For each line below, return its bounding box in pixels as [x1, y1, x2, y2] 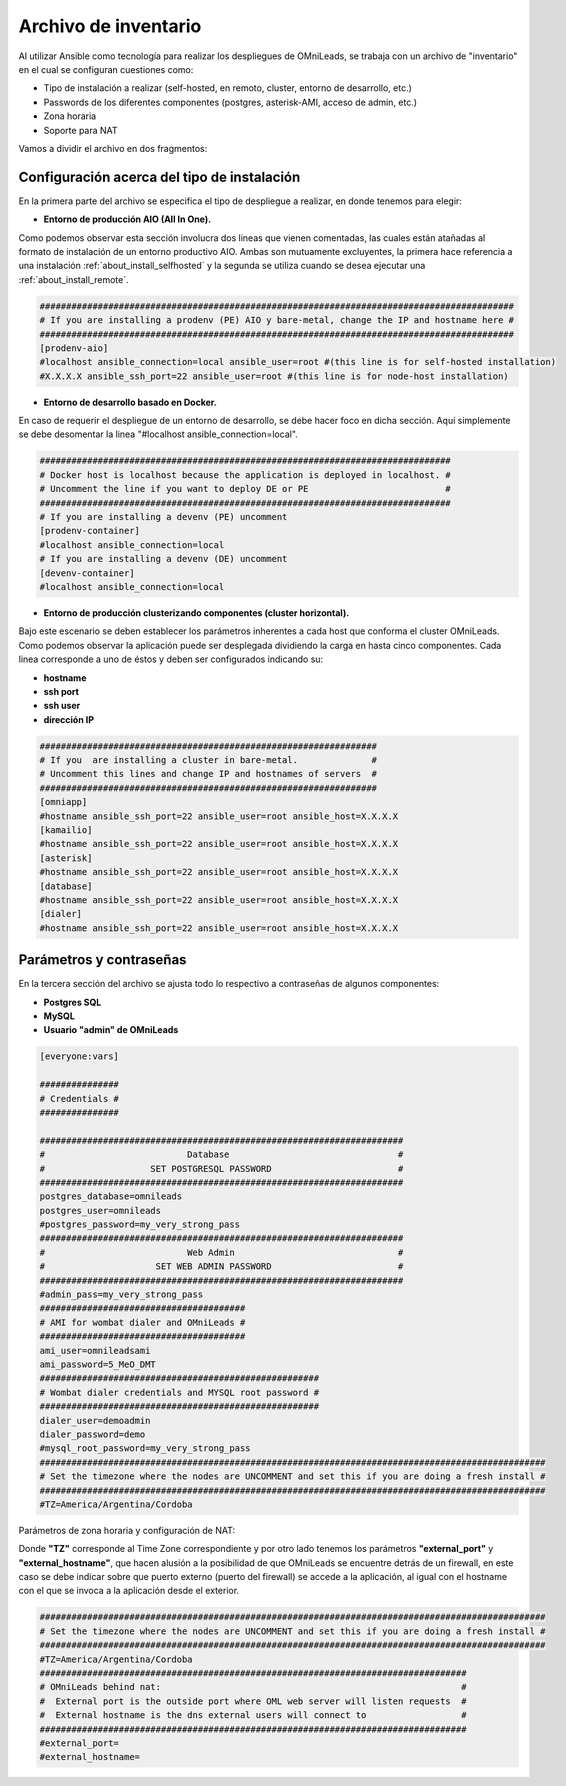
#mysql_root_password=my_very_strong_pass [39, 1443, 251, 1454]
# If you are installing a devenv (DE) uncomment [39, 553, 288, 565]
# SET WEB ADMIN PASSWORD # [39, 1261, 404, 1272]
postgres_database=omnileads [39, 1191, 183, 1202]
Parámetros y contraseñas [18, 951, 187, 969]
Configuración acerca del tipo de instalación [18, 168, 301, 185]
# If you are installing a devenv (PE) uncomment [39, 511, 288, 522]
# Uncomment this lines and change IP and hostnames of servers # [39, 768, 378, 780]
